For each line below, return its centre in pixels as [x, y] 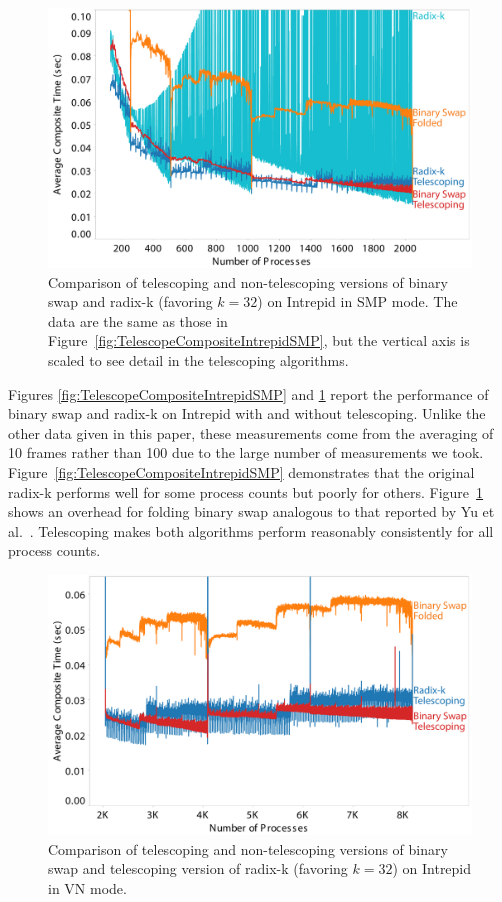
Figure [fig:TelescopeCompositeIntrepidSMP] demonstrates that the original [241, 471]
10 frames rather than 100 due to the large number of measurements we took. [246, 452]
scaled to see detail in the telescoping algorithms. [198, 360]
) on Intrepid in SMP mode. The [357, 301]
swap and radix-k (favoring [130, 301]
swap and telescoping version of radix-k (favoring [198, 868]
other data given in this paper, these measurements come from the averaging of [251, 432]
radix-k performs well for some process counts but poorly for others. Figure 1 [246, 491]
